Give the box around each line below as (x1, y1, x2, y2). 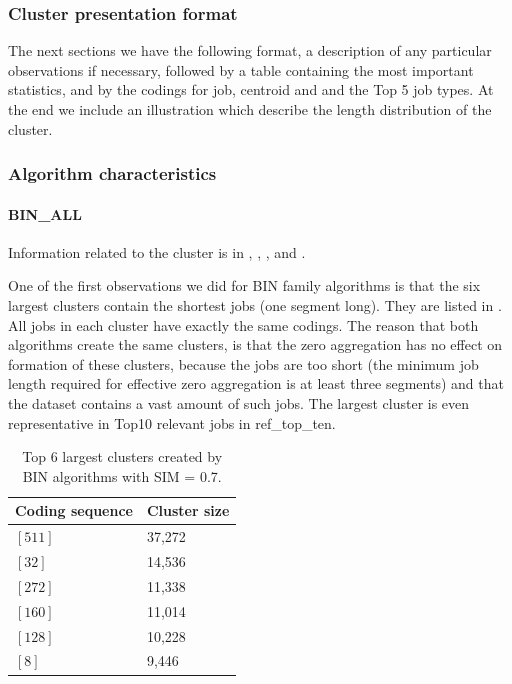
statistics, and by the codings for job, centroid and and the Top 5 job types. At (8, 79, 494, 100)
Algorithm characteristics (8, 161, 217, 186)
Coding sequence (15, 500, 133, 521)
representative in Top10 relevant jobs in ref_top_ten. (8, 412, 336, 433)
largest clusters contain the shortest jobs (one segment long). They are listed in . (8, 295, 502, 316)
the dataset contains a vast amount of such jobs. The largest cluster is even (8, 392, 470, 413)
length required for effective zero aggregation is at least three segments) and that (8, 373, 504, 394)
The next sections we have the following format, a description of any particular (8, 40, 492, 61)
